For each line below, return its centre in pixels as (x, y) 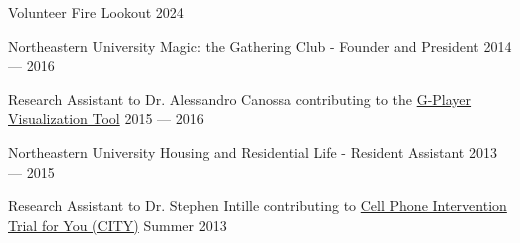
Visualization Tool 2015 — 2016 (106, 118)
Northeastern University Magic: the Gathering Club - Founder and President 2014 (260, 45)
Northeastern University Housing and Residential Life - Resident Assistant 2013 (252, 151)
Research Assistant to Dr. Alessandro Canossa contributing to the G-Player (240, 98)
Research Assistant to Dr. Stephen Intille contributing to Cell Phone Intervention (257, 205)
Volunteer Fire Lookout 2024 (96, 12)
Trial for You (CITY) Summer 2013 (117, 224)
